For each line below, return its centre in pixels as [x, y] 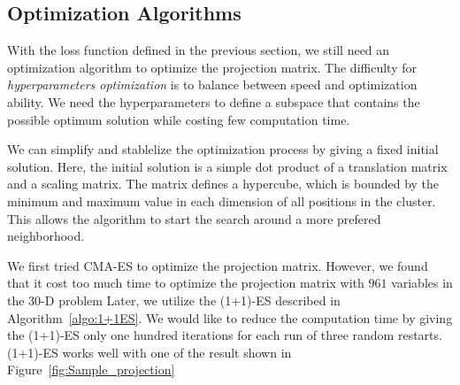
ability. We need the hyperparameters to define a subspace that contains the [214, 101]
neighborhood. [46, 236]
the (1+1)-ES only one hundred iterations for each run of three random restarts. [225, 335]
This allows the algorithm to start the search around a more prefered [194, 218]
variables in [422, 283]
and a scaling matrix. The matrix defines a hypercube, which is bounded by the [223, 184]
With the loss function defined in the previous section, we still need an [199, 50]
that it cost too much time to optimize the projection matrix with [186, 283]
